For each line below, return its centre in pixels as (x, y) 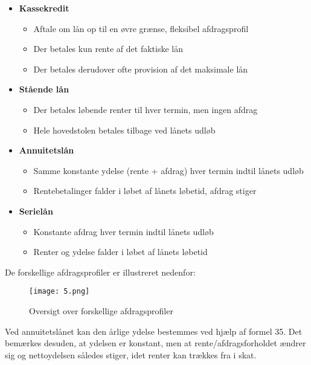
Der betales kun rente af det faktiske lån (108, 49)
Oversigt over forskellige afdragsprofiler (101, 310)
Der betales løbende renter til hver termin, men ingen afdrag (146, 109)
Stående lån (44, 89)
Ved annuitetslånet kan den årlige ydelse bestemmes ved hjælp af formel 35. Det (154, 331)
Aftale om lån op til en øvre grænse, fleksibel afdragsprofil (141, 28)
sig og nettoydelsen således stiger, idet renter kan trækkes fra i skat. (131, 354)
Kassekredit (44, 8)
